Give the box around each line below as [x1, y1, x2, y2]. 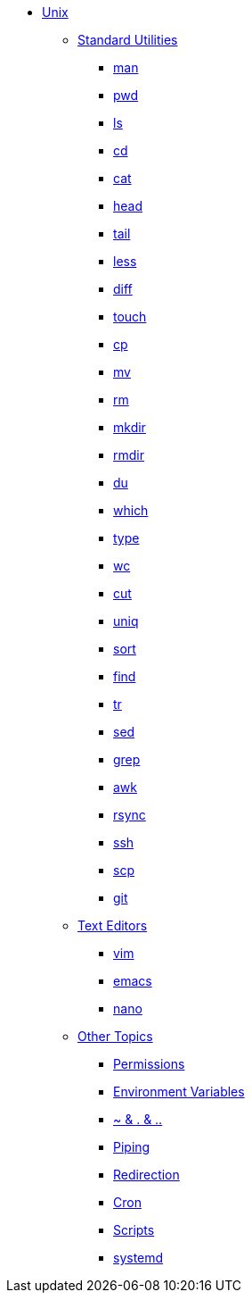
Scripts [113, 1222, 155, 1237]
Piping [113, 1139, 150, 1154]
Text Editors [77, 918, 148, 933]
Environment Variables [113, 1084, 245, 1099]
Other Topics [77, 1029, 153, 1044]
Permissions [113, 1056, 185, 1071]
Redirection [113, 1167, 180, 1182]
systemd [113, 1250, 164, 1265]
